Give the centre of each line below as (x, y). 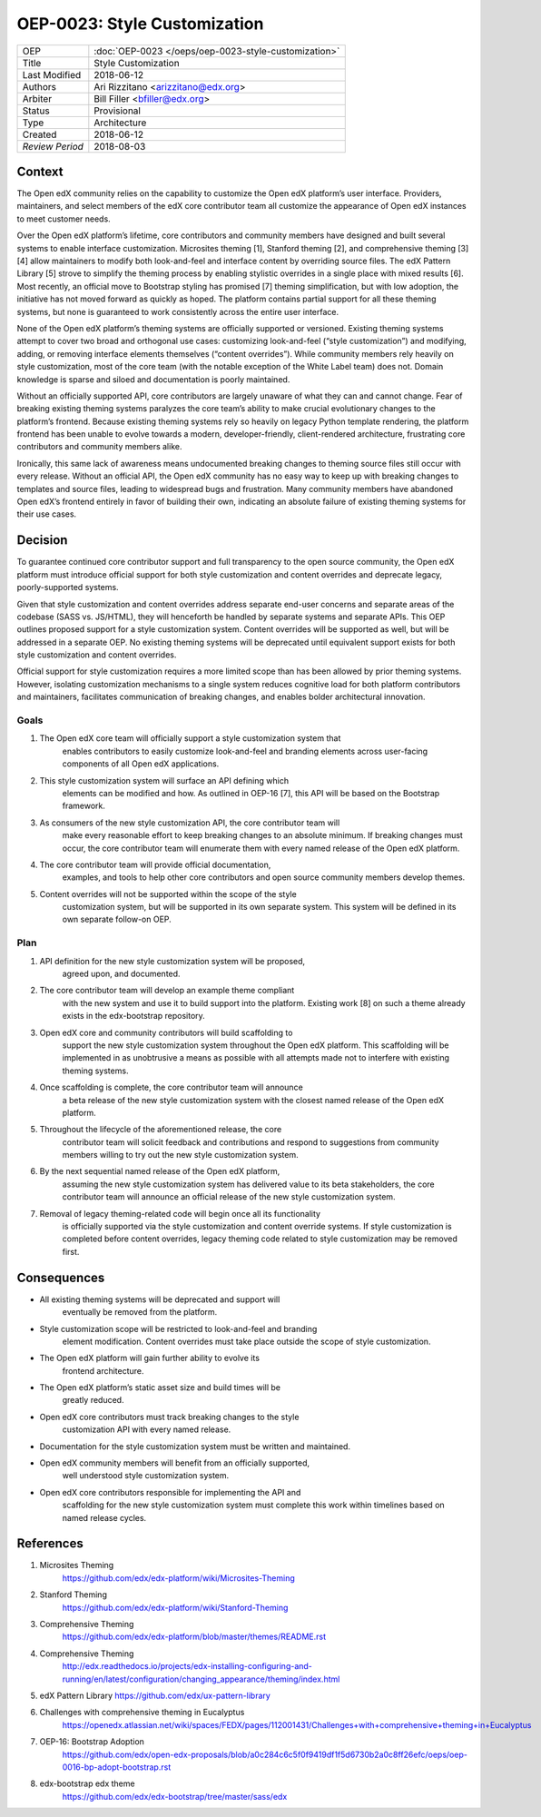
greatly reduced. (93, 1400)
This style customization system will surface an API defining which (164, 780)
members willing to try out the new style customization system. (180, 1155)
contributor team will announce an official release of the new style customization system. (229, 1197)
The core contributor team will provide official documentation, (155, 864)
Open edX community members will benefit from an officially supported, (175, 1463)
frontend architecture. (103, 1370)
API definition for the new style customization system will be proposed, (172, 961)
